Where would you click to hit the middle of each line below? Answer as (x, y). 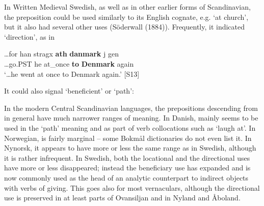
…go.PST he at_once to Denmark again (69, 63)
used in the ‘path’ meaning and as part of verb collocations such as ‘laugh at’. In (130, 127)
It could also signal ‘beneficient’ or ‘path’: (69, 91)
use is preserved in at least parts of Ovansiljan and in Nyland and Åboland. (122, 198)
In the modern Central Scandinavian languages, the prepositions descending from (131, 108)
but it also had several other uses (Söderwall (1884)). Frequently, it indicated (125, 27)
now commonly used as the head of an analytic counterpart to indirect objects (126, 177)
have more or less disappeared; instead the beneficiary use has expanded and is (127, 168)
